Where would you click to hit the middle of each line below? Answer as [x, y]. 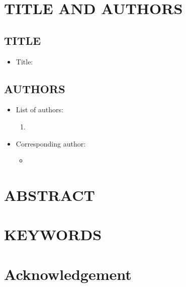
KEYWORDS [53, 234]
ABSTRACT [50, 195]
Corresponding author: [51, 143]
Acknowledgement [68, 274]
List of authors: [39, 110]
